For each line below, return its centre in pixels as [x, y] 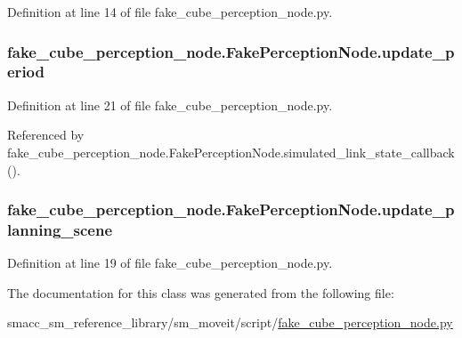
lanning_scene [60, 229]
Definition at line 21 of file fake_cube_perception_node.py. [170, 105]
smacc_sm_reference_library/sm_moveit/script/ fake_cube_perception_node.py [230, 322]
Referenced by [46, 135]
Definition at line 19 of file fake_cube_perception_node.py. [170, 263]
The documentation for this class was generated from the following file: [201, 292]
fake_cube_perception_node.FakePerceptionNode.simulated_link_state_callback [231, 152]
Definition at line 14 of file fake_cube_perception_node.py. [170, 12]
